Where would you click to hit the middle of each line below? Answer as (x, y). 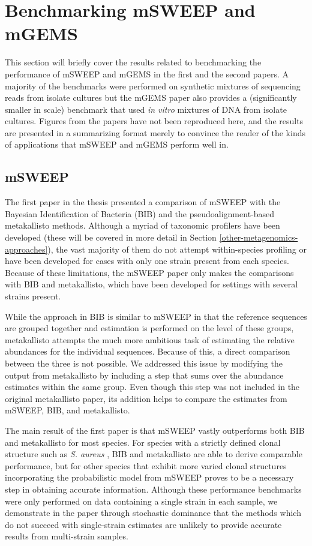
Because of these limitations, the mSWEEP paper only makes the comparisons (149, 272)
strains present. (33, 296)
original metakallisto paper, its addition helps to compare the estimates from (146, 398)
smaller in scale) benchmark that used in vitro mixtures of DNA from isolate (146, 109)
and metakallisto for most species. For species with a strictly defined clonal (143, 442)
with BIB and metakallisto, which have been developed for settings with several (151, 284)
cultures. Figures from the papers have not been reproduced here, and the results (154, 121)
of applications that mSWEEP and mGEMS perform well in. (117, 144)
